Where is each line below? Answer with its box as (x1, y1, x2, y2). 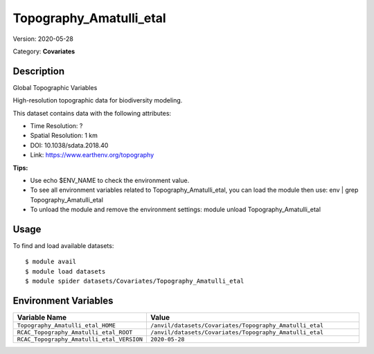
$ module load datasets (25, 267, 106, 275)
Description (12, 65, 65, 77)
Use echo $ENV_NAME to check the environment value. (30, 176, 190, 184)
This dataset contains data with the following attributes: (12, 109, 172, 117)
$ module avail (25, 258, 77, 266)
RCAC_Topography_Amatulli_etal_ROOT (17, 329, 133, 336)
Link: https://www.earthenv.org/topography (30, 151, 154, 159)
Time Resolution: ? (30, 122, 83, 130)
